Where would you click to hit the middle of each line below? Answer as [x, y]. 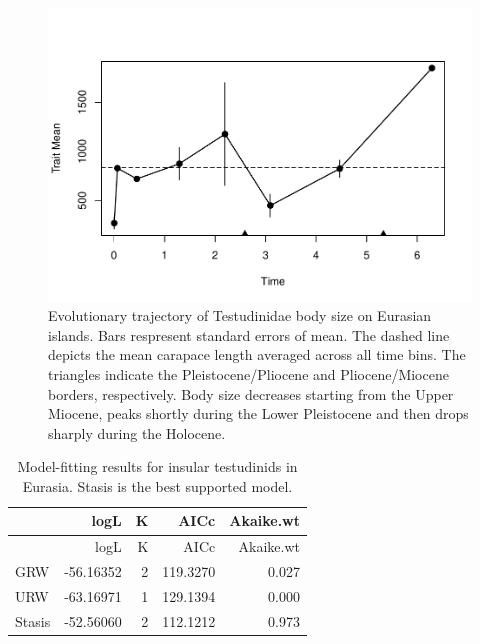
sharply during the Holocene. [137, 432]
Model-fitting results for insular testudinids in [157, 466]
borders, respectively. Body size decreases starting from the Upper [251, 393]
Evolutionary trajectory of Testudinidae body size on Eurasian [240, 315]
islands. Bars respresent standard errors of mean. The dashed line [249, 334]
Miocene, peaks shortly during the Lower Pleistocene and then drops [258, 413]
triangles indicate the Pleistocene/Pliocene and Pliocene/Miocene [248, 373]
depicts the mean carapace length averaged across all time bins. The [257, 354]
